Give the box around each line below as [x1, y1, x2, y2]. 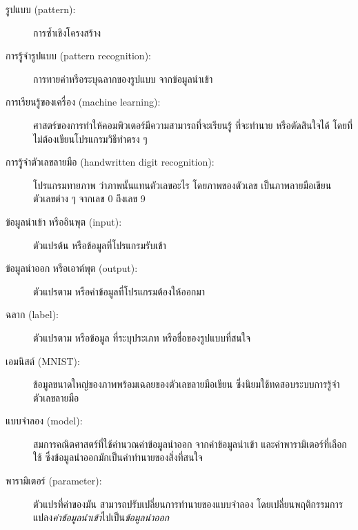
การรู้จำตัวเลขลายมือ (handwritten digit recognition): [6, 155, 215, 169]
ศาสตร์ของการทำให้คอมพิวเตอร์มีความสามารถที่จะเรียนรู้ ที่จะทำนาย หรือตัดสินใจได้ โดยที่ [33, 117, 353, 132]
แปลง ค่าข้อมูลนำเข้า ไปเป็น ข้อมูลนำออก [33, 510, 170, 524]
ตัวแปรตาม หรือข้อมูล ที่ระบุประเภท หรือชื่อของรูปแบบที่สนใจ [33, 330, 251, 344]
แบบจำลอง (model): [6, 413, 83, 428]
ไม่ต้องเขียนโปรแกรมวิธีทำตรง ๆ [33, 131, 148, 146]
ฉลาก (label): [6, 307, 59, 322]
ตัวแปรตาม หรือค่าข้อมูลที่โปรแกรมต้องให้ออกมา [33, 284, 206, 298]
